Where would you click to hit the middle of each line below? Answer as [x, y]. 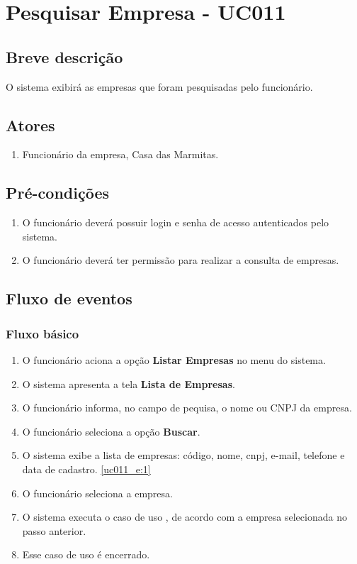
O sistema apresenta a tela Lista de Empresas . [129, 383]
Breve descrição [64, 56]
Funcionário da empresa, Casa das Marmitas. [120, 154]
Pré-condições [57, 193]
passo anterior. [54, 530]
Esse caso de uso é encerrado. [86, 554]
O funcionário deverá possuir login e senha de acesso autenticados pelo [176, 222]
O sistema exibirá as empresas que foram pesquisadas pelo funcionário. [159, 86]
